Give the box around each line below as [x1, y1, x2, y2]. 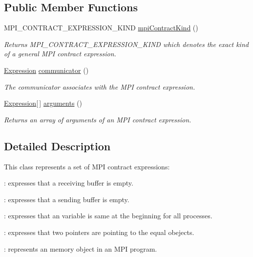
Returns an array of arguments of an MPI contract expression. [4, 114, 191, 124]
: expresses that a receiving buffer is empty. [4, 178, 133, 188]
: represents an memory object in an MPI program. [4, 243, 157, 254]
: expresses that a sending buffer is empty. [4, 194, 129, 204]
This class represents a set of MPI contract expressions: [4, 161, 170, 171]
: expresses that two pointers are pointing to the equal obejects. [4, 227, 194, 237]
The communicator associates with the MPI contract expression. [4, 81, 195, 92]
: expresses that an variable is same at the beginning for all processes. [4, 210, 212, 221]
